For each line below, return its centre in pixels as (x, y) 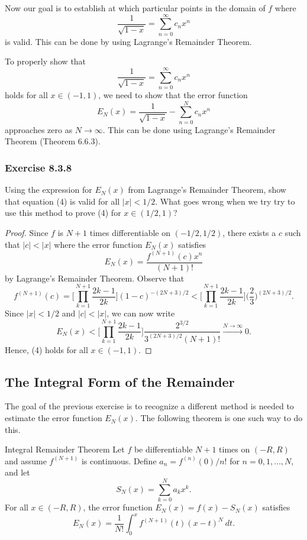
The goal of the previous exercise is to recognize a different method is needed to (149, 406)
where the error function (98, 244)
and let (17, 472)
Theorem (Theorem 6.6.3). (53, 141)
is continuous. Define (119, 460)
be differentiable (163, 449)
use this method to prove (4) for (63, 213)
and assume (26, 460)
